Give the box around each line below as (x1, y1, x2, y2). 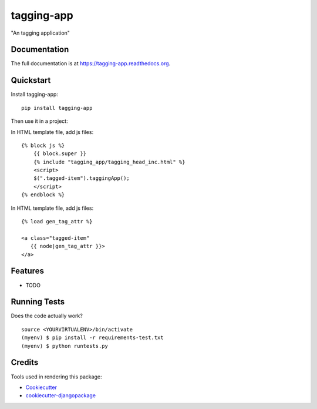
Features (11, 266, 44, 276)
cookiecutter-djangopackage (25, 392, 96, 399)
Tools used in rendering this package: (11, 373, 102, 380)
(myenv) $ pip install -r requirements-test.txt (21, 334, 164, 341)
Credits (11, 357, 39, 367)
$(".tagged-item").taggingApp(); (33, 175, 130, 182)
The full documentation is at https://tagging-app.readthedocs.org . (11, 60, 171, 67)
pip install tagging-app (21, 105, 93, 111)
